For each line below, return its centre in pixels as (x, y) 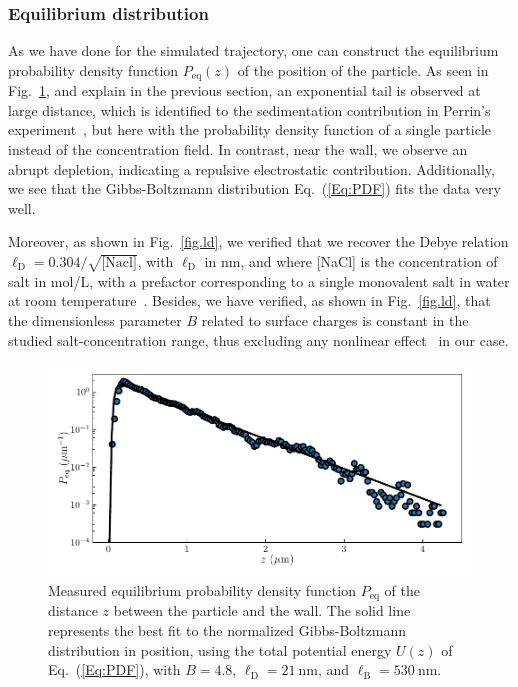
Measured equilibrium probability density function (202, 589)
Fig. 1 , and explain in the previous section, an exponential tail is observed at (244, 90)
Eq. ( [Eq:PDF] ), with (114, 669)
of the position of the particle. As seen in (363, 69)
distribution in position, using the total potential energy (220, 649)
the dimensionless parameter (95, 319)
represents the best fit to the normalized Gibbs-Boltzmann (227, 630)
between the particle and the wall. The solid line (262, 610)
